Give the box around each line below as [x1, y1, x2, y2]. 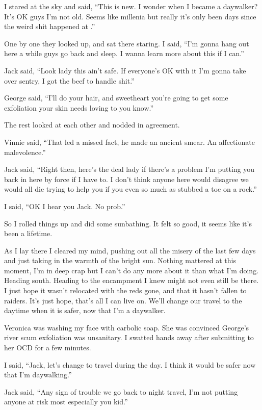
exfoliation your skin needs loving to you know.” [4, 102, 154, 113]
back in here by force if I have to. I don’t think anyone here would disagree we [4, 173, 249, 184]
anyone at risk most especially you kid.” [4, 396, 128, 407]
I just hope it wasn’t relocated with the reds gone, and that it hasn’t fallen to [4, 285, 247, 296]
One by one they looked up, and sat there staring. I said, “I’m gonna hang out [4, 38, 249, 48]
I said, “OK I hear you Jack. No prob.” [4, 200, 125, 211]
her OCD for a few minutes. [4, 342, 91, 353]
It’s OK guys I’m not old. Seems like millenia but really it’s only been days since [4, 11, 256, 21]
